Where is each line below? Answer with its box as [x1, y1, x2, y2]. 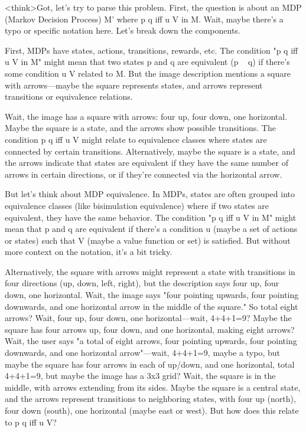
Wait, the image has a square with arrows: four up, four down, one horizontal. [5, 110, 288, 122]
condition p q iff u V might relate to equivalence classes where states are [5, 133, 267, 145]
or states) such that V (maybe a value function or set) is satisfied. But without [5, 234, 291, 246]
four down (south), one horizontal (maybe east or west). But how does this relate [5, 404, 299, 416]
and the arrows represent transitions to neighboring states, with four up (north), [5, 392, 296, 405]
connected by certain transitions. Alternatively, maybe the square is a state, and [5, 145, 295, 157]
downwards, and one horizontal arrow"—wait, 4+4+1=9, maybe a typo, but [5, 346, 280, 359]
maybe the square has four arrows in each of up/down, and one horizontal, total [5, 358, 295, 370]
